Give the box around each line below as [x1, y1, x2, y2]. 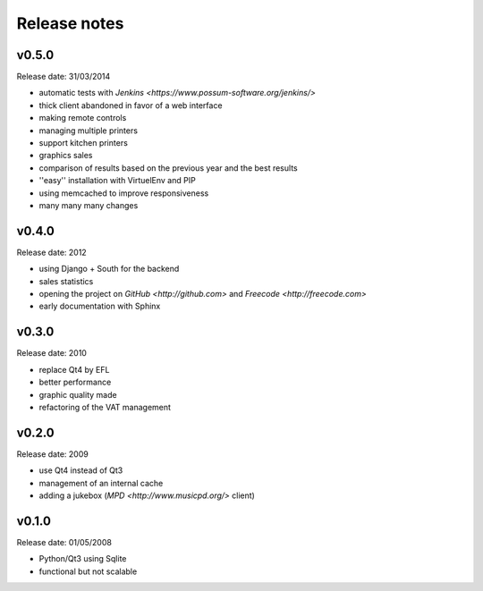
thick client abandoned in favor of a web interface [38, 99, 223, 111]
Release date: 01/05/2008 [16, 536, 112, 547]
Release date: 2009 [16, 448, 89, 460]
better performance [38, 376, 112, 388]
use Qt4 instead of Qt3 [38, 465, 123, 476]
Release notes [16, 13, 124, 33]
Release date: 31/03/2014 [16, 72, 111, 82]
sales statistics [38, 275, 94, 286]
